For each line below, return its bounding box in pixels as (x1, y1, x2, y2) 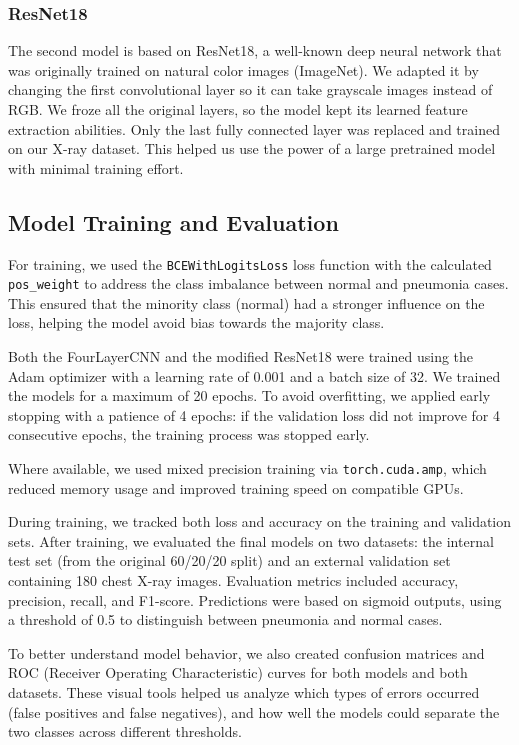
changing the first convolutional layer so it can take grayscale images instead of (8, 79, 493, 100)
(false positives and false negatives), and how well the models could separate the (8, 701, 500, 722)
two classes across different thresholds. (8, 721, 242, 742)
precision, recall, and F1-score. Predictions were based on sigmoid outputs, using (8, 589, 502, 610)
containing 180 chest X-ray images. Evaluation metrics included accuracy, (8, 570, 459, 591)
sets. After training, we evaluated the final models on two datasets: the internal (8, 530, 494, 551)
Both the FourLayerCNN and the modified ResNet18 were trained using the (8, 346, 474, 367)
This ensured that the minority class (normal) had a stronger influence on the (8, 292, 485, 313)
